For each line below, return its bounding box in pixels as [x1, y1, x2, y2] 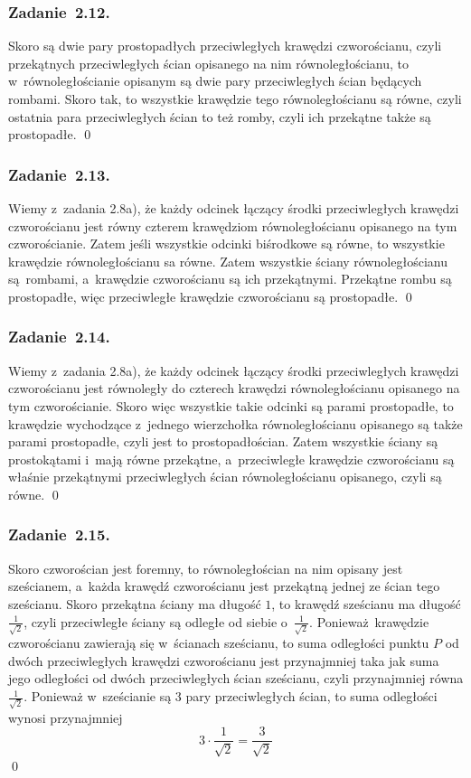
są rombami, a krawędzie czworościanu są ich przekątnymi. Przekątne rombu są [8, 269, 452, 288]
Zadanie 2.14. [8, 325, 110, 348]
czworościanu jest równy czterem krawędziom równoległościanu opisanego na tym [8, 216, 457, 235]
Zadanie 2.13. [8, 163, 110, 185]
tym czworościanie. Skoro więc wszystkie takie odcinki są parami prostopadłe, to [8, 396, 454, 415]
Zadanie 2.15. [8, 523, 110, 546]
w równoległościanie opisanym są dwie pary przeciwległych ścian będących [8, 71, 422, 90]
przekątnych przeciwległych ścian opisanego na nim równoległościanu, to [8, 53, 409, 72]
